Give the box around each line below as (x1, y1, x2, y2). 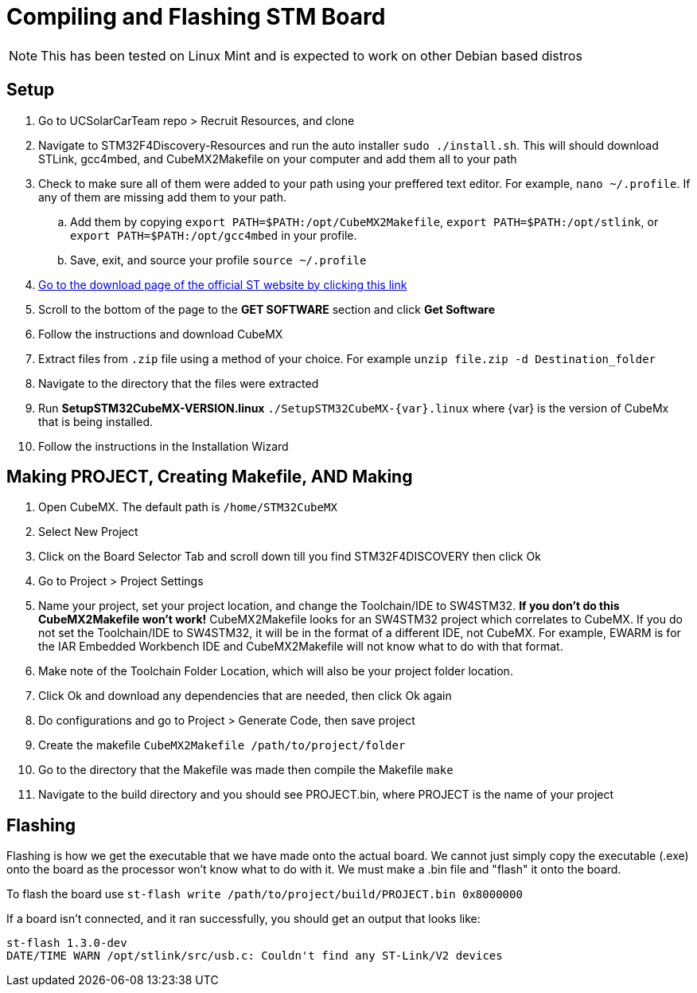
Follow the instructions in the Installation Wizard (38, 439, 289, 453)
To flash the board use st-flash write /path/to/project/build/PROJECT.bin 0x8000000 (6, 887, 523, 901)
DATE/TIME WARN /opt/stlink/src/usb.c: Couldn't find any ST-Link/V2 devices (6, 949, 503, 963)
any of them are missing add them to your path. (38, 190, 286, 204)
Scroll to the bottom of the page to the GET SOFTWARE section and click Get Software (38, 302, 496, 316)
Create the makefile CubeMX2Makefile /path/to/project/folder (38, 738, 406, 753)
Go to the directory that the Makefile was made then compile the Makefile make (38, 763, 454, 777)
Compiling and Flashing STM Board (6, 3, 386, 30)
